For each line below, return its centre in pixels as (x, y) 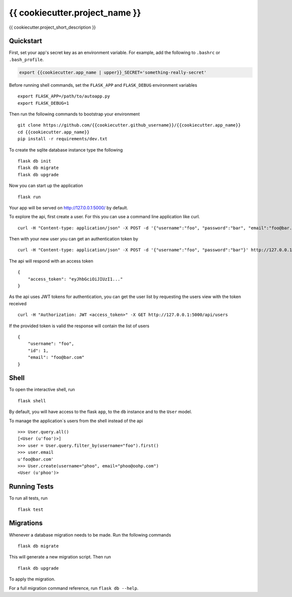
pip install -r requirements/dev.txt (63, 139)
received (18, 303)
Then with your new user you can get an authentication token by (73, 239)
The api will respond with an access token (51, 261)
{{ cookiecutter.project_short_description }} (52, 27)
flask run (29, 197)
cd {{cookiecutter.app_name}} (54, 132)
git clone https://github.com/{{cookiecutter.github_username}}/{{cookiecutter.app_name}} (129, 125)
